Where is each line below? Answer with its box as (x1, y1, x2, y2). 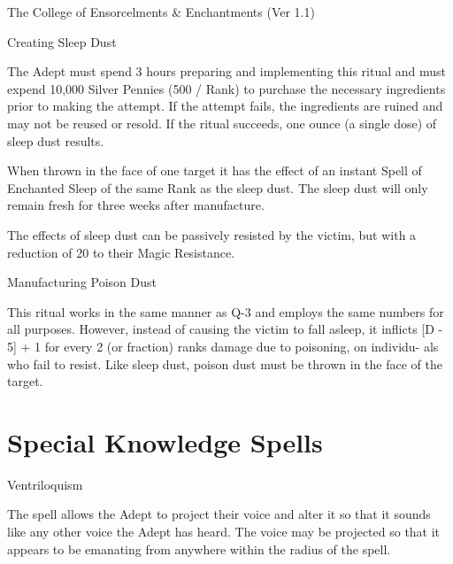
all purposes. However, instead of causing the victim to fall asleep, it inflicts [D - (7, 320, 443, 338)
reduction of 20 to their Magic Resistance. (7, 243, 235, 261)
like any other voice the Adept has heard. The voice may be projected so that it (7, 522, 441, 540)
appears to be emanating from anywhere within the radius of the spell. (7, 539, 391, 558)
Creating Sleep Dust (7, 32, 117, 50)
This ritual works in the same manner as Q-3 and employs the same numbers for (7, 302, 444, 321)
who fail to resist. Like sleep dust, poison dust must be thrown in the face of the (7, 354, 442, 373)
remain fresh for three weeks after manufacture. (7, 196, 265, 214)
